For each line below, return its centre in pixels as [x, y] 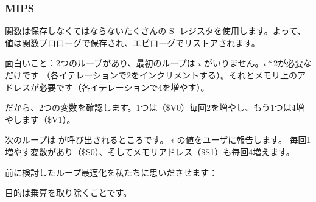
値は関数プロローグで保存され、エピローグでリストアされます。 [132, 42]
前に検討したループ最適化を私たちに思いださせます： [111, 172]
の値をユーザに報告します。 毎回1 [244, 140]
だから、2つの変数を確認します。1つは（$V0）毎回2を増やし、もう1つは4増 [155, 107]
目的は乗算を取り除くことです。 [68, 193]
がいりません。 [233, 63]
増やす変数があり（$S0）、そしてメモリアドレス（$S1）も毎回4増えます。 [150, 151]
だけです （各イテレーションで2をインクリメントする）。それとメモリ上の [151, 75]
